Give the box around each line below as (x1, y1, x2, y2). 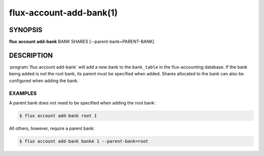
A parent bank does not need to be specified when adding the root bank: (9, 100, 156, 105)
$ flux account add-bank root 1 (19, 113, 97, 119)
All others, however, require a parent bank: (9, 125, 95, 131)
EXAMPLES (9, 90, 37, 97)
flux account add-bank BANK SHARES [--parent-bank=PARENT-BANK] (9, 39, 154, 45)
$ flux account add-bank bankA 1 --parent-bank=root (19, 139, 149, 144)
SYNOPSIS (9, 26, 43, 34)
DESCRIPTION (9, 51, 53, 59)
